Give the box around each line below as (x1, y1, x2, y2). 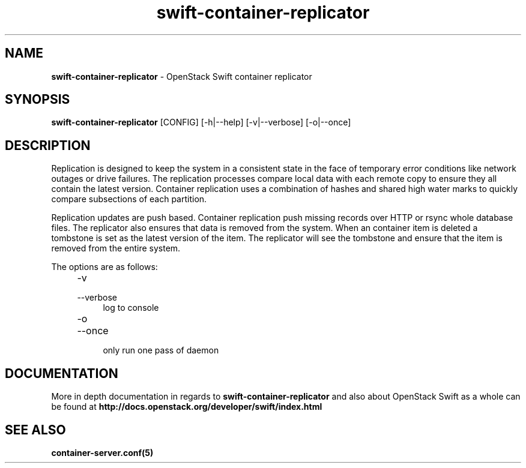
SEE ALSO (5, 422, 66, 437)
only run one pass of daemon (103, 345, 219, 356)
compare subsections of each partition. (51, 194, 207, 205)
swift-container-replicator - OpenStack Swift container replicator (51, 71, 312, 82)
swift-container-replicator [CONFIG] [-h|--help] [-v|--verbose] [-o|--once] (51, 117, 351, 128)
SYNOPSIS (5, 92, 70, 107)
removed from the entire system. (51, 243, 181, 254)
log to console (103, 302, 159, 313)
